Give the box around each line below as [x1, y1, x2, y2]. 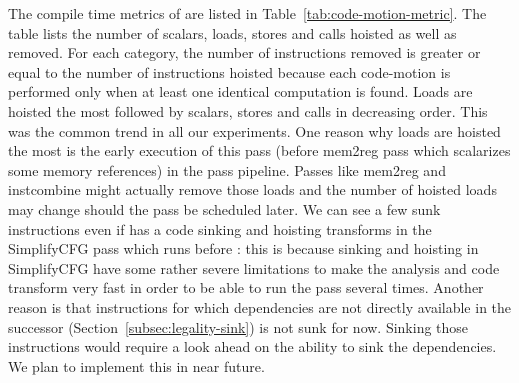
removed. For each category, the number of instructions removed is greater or [8, 42, 481, 63]
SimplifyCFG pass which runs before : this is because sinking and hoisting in [8, 238, 479, 259]
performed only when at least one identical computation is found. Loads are [8, 81, 473, 102]
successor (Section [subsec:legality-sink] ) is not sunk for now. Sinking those [8, 316, 469, 337]
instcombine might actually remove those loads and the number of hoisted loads [8, 179, 497, 200]
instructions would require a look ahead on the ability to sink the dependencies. [8, 336, 497, 357]
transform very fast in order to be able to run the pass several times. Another [8, 277, 484, 298]
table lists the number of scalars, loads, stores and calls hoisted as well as [8, 22, 457, 43]
